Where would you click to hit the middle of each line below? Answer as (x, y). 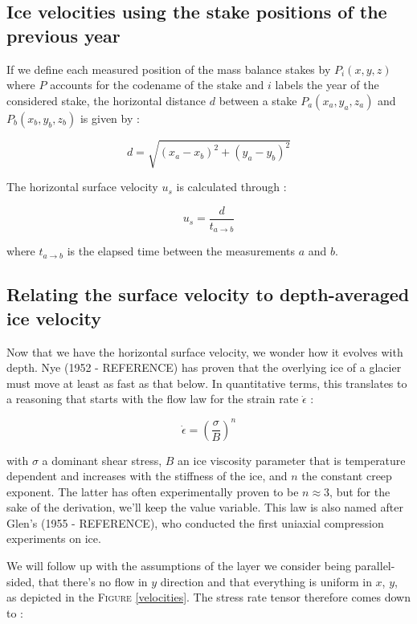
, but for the (360, 491)
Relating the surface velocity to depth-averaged (208, 294)
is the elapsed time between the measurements (181, 251)
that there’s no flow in (93, 581)
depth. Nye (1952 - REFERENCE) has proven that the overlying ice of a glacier (204, 367)
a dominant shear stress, (102, 460)
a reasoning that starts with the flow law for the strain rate (153, 399)
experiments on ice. (54, 538)
